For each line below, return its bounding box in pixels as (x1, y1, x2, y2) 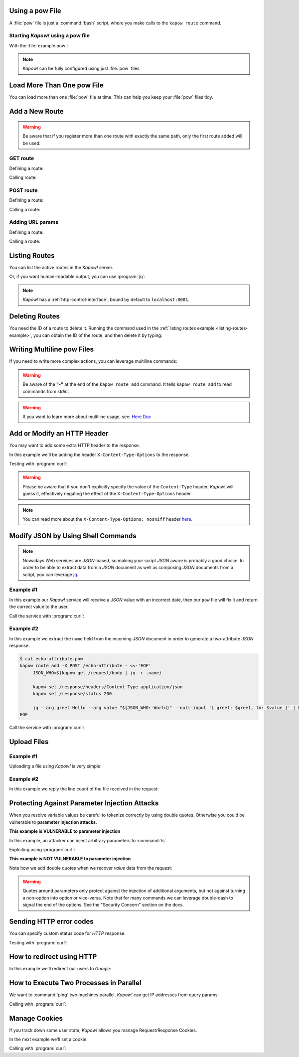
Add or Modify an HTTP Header (9, 429, 109, 438)
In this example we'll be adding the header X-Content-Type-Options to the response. (9, 452, 190, 457)
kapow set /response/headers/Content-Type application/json (32, 684, 183, 690)
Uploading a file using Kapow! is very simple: (9, 763, 102, 769)
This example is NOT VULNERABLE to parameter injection (9, 856, 131, 862)
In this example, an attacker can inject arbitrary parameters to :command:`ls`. (9, 837, 167, 843)
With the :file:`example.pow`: (9, 42, 68, 48)
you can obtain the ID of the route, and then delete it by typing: (33, 332, 162, 338)
